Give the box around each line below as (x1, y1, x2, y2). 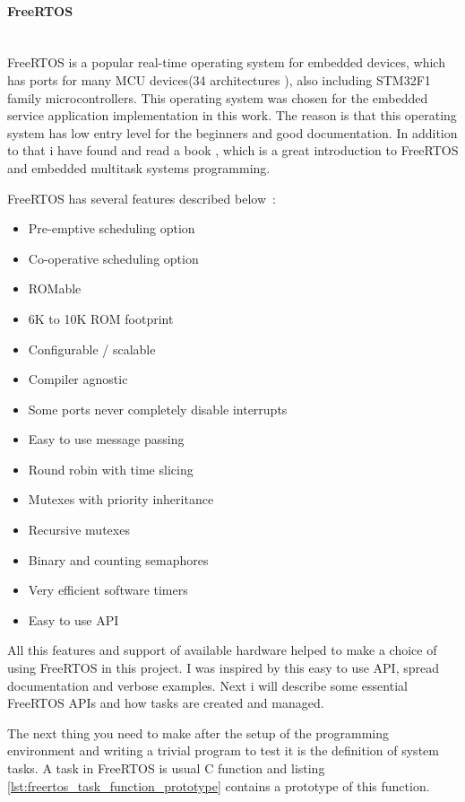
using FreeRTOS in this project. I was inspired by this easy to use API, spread (7, 658, 440, 677)
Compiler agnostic (28, 370, 128, 388)
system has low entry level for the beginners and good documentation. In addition (7, 123, 458, 142)
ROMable (28, 279, 82, 298)
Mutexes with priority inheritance (28, 490, 214, 509)
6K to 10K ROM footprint (28, 309, 174, 327)
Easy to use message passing (28, 430, 185, 449)
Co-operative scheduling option (28, 248, 199, 267)
